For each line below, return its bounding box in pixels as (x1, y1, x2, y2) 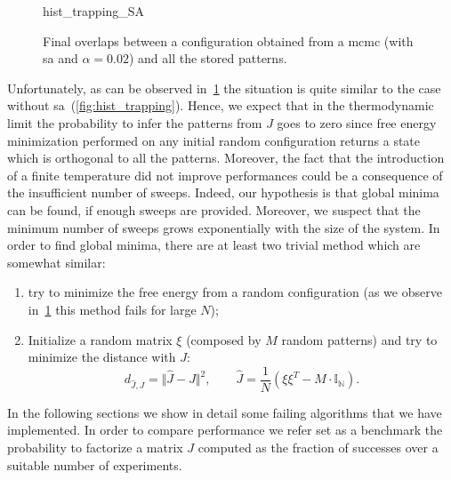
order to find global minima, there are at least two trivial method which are (7, 236, 421, 254)
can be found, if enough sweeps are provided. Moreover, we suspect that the (7, 200, 421, 219)
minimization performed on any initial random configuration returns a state (7, 131, 421, 149)
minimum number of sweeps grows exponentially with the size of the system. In (7, 218, 440, 236)
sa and (43, 49, 78, 68)
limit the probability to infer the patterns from (7, 113, 262, 132)
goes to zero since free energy (277, 113, 437, 132)
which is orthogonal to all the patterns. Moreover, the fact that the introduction (7, 148, 445, 167)
